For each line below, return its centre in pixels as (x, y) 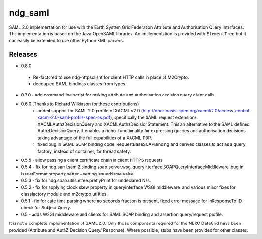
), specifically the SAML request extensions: (154, 117)
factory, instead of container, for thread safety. (84, 151)
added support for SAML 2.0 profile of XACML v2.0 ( (90, 111)
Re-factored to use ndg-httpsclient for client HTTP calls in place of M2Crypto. (111, 77)
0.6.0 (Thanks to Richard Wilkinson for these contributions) (80, 104)
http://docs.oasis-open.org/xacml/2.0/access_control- (197, 111)
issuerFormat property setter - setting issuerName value (77, 174)
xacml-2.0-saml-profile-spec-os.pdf (74, 117)
